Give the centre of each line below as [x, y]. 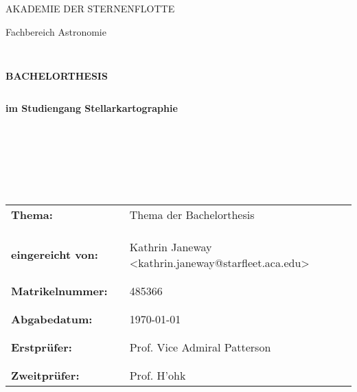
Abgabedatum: [52, 319]
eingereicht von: [55, 255]
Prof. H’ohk [158, 375]
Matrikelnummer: [59, 290]
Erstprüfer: [42, 347]
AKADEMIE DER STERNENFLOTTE [90, 8]
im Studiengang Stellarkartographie [92, 108]
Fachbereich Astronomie [56, 31]
